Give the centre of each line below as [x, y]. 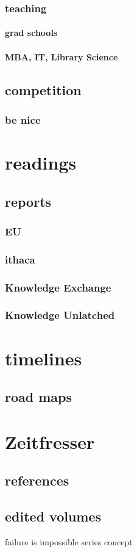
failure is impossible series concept [69, 541]
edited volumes [53, 516]
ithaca [20, 259]
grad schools [31, 33]
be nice [23, 119]
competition [43, 89]
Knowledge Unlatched [60, 315]
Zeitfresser [50, 441]
